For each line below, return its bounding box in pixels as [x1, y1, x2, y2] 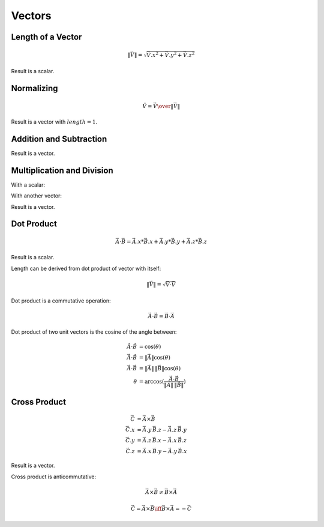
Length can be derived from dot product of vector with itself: [11, 265, 161, 272]
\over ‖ [157, 103, 174, 109]
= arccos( [139, 378, 164, 385]
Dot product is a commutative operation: [11, 297, 111, 304]
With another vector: [11, 192, 62, 199]
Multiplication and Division [11, 165, 113, 175]
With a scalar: [11, 181, 45, 188]
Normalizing [11, 83, 58, 94]
